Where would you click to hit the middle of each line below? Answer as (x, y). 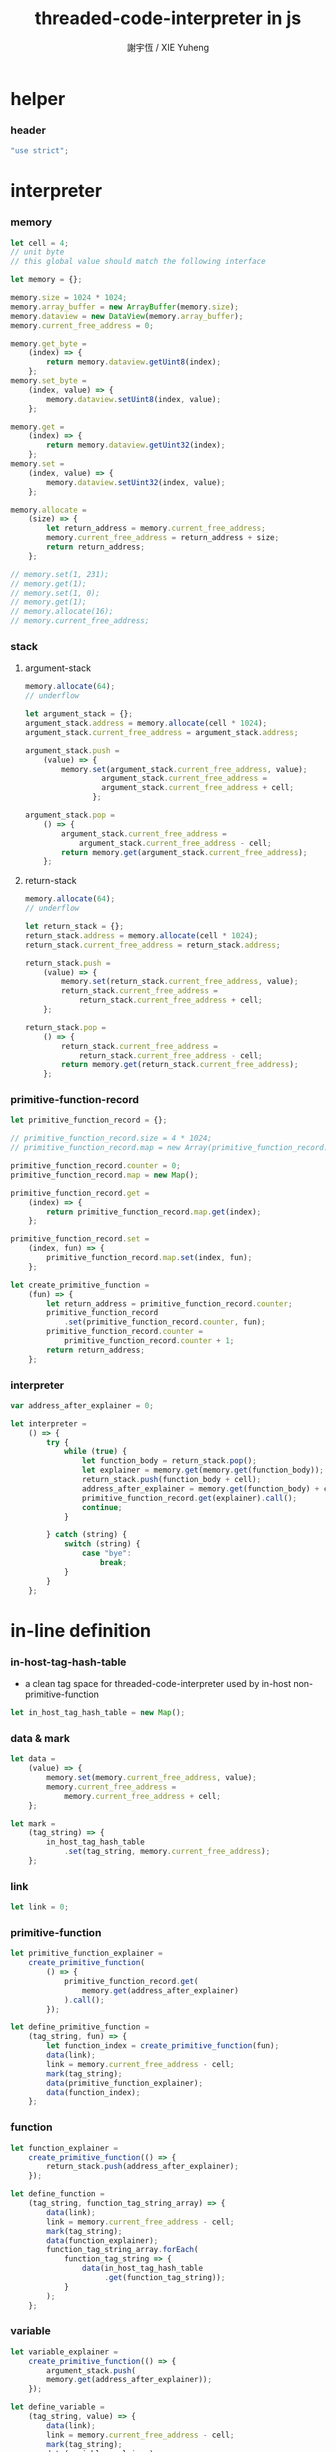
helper (38, 98)
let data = (33, 1759)
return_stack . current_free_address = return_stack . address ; (152, 945)
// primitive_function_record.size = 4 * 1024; (111, 1138)
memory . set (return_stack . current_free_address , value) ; (180, 982)
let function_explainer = (64, 2148)
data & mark (40, 1738)
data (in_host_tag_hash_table (142, 2268)
